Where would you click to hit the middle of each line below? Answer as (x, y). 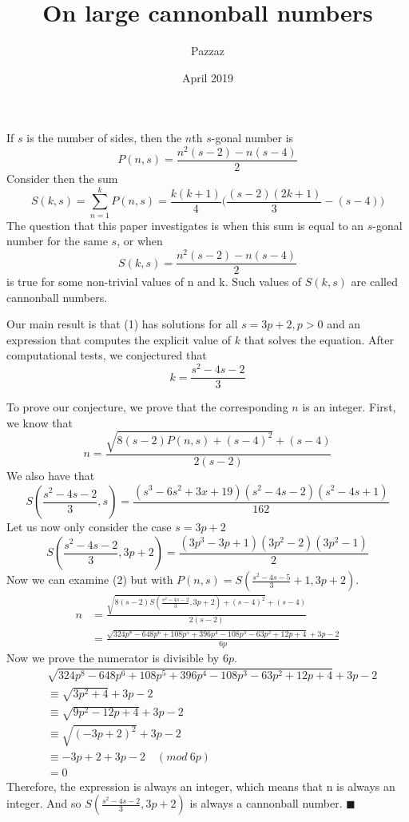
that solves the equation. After (319, 339)
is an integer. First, (349, 407)
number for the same (57, 241)
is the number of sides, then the (104, 138)
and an (344, 324)
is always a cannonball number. (266, 803)
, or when (140, 241)
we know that (40, 422)
